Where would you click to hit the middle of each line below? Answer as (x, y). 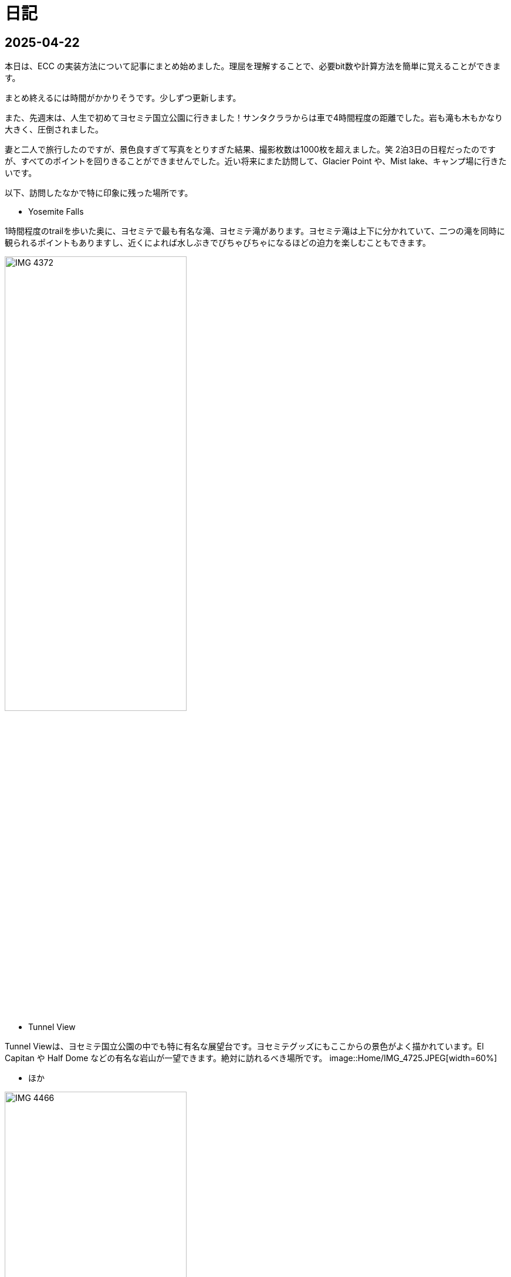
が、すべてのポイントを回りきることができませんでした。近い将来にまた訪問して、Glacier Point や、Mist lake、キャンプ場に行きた (256, 161)
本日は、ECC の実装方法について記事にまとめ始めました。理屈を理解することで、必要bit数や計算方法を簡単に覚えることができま (253, 66)
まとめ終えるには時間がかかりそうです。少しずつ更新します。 (123, 98)
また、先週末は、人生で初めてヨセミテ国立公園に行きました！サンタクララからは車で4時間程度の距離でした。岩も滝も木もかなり (254, 118)
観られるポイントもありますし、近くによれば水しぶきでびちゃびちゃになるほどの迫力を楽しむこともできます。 (218, 243)
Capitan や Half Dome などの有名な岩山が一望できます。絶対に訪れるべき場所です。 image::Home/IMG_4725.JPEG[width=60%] (251, 1058)
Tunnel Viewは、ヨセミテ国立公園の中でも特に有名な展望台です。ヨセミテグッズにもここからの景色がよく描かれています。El (244, 1046)
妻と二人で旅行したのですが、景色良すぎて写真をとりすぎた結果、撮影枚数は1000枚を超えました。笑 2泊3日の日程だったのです (251, 150)
